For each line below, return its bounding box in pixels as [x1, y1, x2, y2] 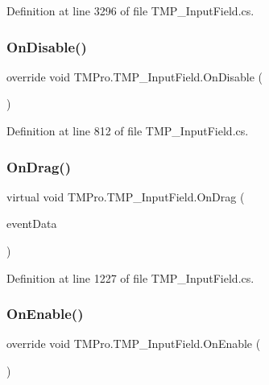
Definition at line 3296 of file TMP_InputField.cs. [6, 2, 255, 19]
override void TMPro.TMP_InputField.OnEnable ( [6, 335, 261, 352]
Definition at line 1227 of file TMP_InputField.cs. [6, 269, 255, 286]
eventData [6, 215, 57, 232]
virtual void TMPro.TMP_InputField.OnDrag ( [6, 188, 245, 205]
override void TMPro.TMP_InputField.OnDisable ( [6, 68, 263, 85]
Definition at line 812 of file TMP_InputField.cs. [6, 122, 249, 139]
